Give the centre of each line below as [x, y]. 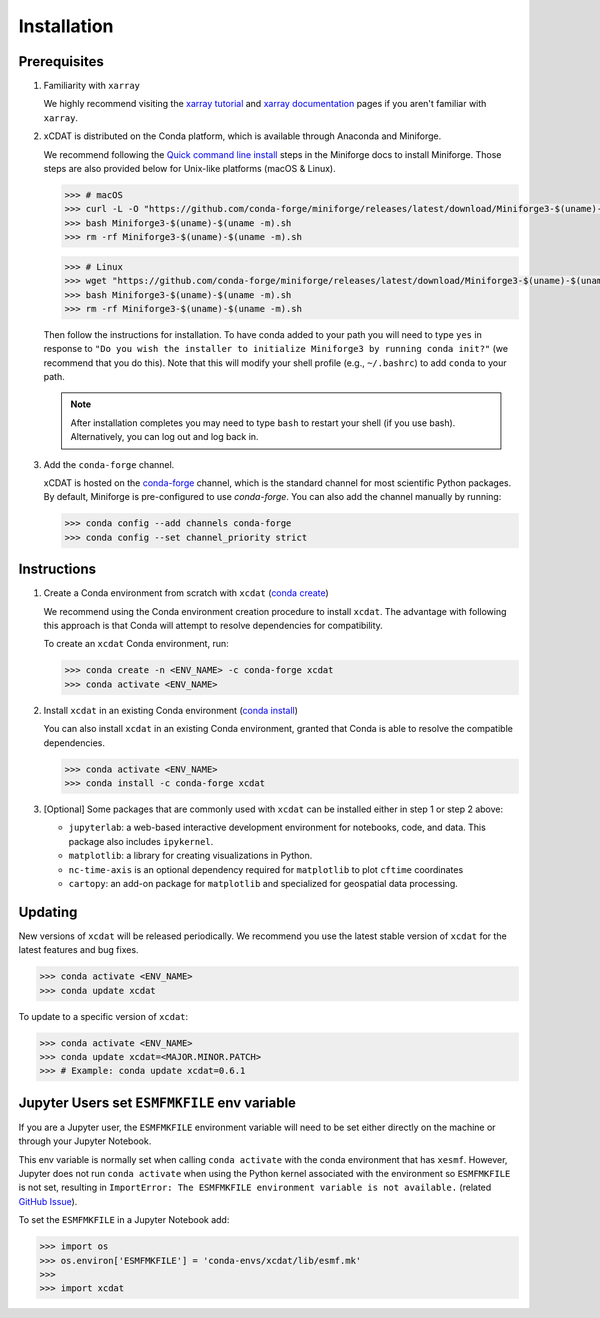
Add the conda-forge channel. [109, 464]
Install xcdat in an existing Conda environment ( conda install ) [171, 710]
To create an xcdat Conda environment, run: [136, 644]
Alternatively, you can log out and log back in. [164, 437]
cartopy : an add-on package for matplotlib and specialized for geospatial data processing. [263, 883]
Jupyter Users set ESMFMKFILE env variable [157, 1102]
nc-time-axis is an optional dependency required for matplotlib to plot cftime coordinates [266, 869]
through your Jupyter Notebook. [85, 1141]
